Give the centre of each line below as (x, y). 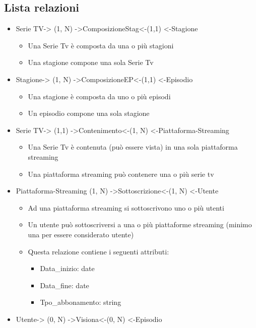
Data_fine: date (65, 285)
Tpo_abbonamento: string (81, 302)
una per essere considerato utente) (81, 234)
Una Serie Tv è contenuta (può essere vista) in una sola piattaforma (133, 147)
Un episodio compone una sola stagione (89, 113)
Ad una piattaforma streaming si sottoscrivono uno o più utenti (126, 207)
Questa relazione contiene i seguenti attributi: (99, 251)
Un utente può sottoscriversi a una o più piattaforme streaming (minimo (140, 224)
